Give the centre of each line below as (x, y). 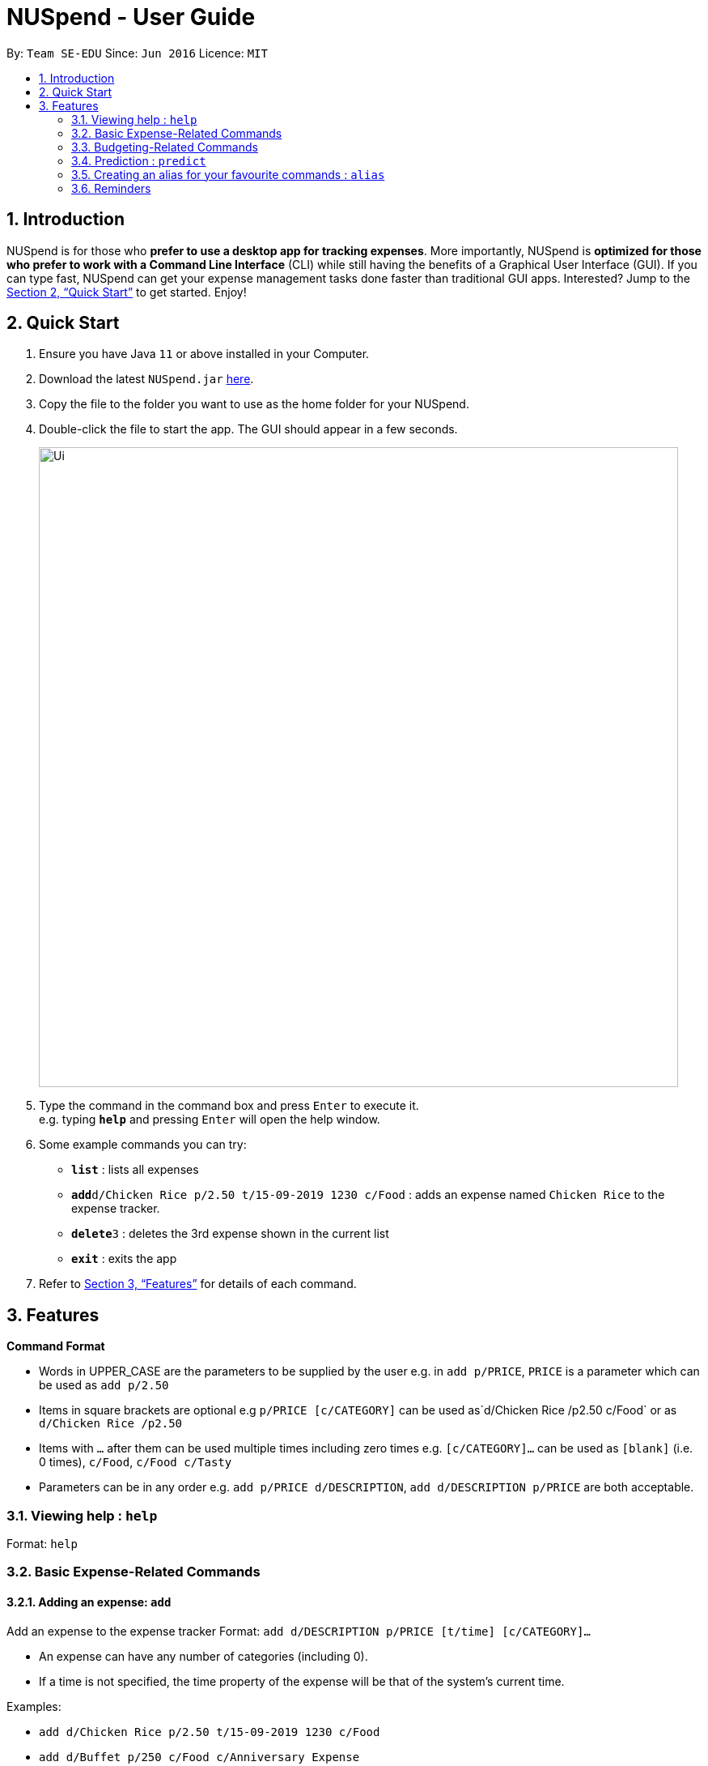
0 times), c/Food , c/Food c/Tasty (136, 1462)
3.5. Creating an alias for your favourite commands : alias (228, 174)
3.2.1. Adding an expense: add (89, 1602)
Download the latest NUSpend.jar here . (146, 379)
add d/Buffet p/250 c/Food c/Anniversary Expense (199, 1757)
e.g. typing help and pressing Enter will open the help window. (210, 1120)
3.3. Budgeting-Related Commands (165, 147)
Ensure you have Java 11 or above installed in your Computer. (204, 354)
